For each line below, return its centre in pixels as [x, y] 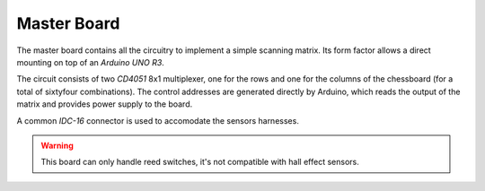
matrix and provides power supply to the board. [105, 104]
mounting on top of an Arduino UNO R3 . [91, 62]
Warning [57, 145]
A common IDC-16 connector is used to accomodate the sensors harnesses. [158, 120]
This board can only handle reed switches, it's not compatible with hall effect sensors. [200, 162]
